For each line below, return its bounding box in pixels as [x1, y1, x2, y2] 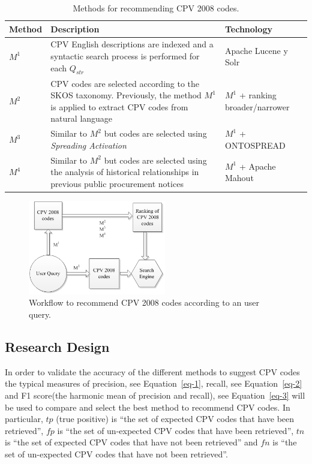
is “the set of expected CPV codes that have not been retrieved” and [5, 436, 258, 448]
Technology [224, 22, 272, 35]
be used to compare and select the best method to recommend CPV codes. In [5, 400, 290, 413]
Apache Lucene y [224, 44, 288, 56]
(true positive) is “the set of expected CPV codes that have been [56, 412, 295, 425]
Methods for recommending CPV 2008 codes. [73, 2, 239, 14]
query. [29, 308, 52, 320]
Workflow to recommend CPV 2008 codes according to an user [29, 296, 259, 309]
